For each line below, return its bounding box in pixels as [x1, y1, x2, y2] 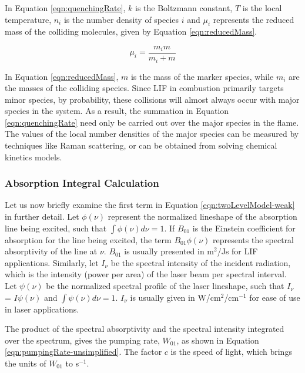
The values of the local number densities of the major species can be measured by [5, 127, 299, 140]
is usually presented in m [124, 245, 214, 257]
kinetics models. [5, 150, 62, 163]
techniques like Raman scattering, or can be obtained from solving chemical [5, 139, 277, 152]
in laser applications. [5, 303, 79, 315]
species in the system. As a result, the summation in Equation [5, 105, 229, 117]
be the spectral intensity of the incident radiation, [110, 256, 291, 268]
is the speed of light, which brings [170, 345, 292, 358]
